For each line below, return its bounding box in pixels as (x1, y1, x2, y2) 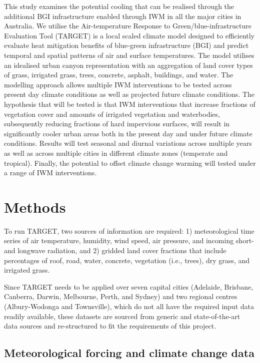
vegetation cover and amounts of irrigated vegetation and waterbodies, (4, 108, 220, 119)
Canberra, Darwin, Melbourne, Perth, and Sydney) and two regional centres (4, 291, 237, 302)
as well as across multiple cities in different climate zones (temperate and (4, 147, 228, 158)
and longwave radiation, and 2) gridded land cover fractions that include (4, 245, 226, 255)
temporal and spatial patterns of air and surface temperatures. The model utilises (4, 49, 254, 60)
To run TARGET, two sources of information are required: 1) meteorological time (4, 225, 254, 236)
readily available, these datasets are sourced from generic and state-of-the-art (4, 311, 240, 321)
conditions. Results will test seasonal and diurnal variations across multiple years (4, 138, 252, 148)
